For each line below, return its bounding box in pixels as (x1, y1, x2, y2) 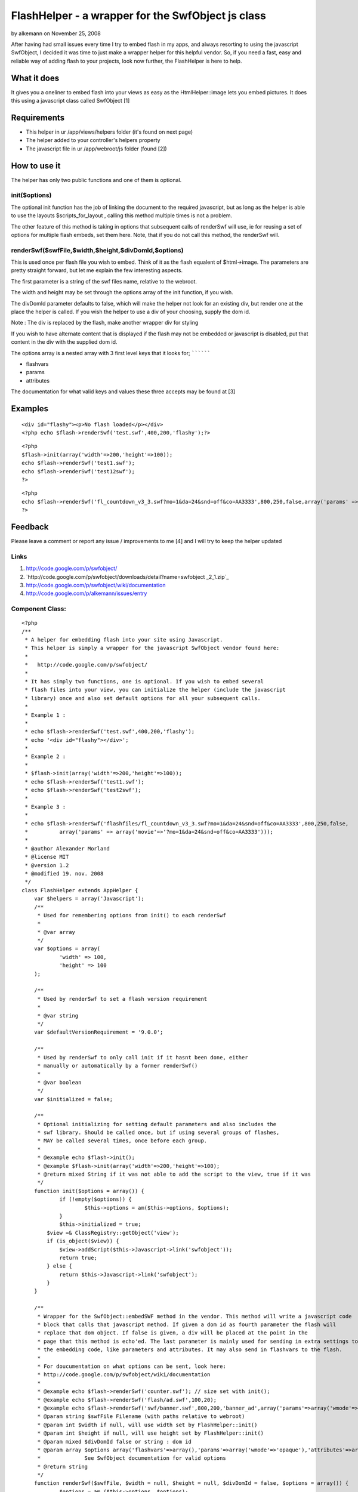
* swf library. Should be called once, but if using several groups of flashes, (37, 1129, 280, 1136)
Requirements (11, 112, 65, 122)
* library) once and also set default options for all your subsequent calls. (24, 695, 261, 701)
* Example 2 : (24, 753, 66, 760)
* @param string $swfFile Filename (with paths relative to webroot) (37, 1413, 245, 1420)
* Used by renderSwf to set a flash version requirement (37, 995, 208, 1002)
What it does (11, 73, 60, 83)
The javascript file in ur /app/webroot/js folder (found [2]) (26, 145, 167, 152)
